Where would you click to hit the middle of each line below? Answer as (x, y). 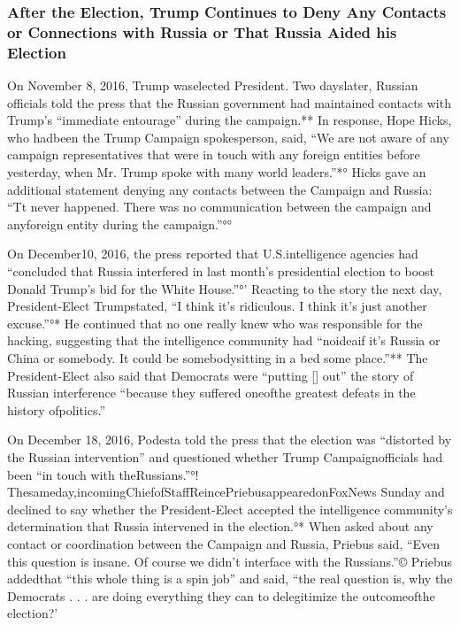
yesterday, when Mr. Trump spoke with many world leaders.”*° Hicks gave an (217, 172)
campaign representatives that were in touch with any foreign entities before (214, 154)
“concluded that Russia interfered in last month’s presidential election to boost (221, 271)
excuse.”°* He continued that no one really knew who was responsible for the (215, 323)
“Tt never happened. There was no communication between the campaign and (219, 207)
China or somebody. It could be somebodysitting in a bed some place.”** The (218, 357)
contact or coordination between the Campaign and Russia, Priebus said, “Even (224, 543)
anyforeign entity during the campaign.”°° (120, 224)
